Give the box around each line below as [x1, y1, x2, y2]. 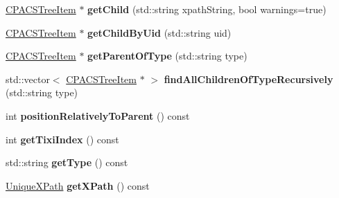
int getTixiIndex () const [6, 132, 119, 146]
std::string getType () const [6, 155, 128, 170]
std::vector [6, 71, 50, 86]
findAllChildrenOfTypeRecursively [164, 71, 333, 86]
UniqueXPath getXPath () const [6, 178, 150, 192]
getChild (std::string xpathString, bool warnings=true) [87, 2, 327, 16]
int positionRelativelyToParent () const [6, 108, 190, 123]
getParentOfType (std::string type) [87, 48, 247, 63]
